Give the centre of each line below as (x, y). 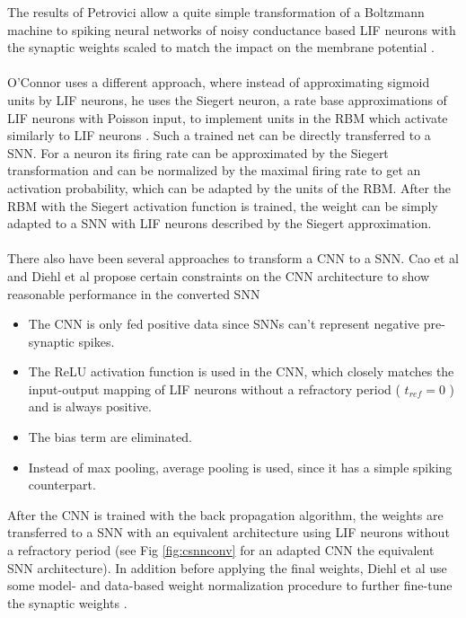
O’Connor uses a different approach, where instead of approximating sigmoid (219, 82)
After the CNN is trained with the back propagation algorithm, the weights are (225, 514)
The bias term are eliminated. (110, 437)
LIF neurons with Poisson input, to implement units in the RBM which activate (228, 117)
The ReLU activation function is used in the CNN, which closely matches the (241, 371)
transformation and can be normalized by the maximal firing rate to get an (214, 170)
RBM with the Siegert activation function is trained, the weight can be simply (223, 205)
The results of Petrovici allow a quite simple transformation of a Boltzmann (216, 12)
